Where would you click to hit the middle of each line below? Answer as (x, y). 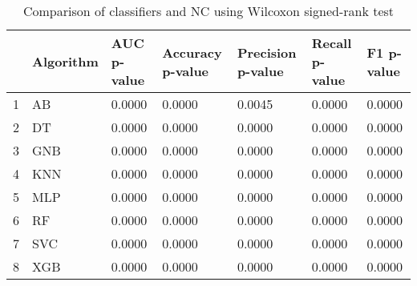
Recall (332, 43)
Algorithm (65, 61)
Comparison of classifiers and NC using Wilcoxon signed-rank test (208, 11)
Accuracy (192, 52)
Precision (267, 52)
